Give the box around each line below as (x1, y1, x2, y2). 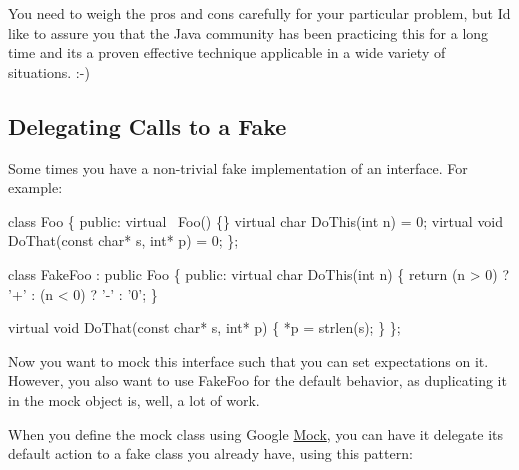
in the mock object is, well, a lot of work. (8, 389, 260, 410)
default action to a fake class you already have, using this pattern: (8, 443, 413, 464)
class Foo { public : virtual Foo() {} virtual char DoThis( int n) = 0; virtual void (8, 210, 504, 231)
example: (8, 177, 63, 198)
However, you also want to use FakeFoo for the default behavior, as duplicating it (8, 370, 507, 391)
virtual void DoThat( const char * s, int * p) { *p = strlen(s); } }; (8, 317, 401, 338)
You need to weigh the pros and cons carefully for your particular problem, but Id (8, 3, 511, 23)
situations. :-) (8, 61, 90, 82)
